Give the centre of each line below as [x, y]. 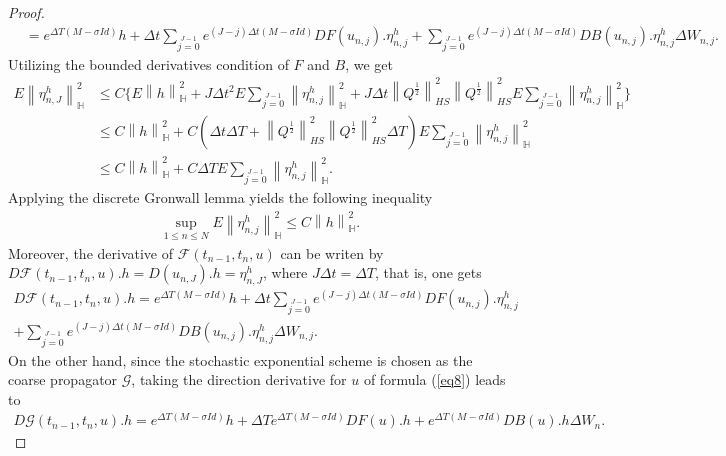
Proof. [26, 12]
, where [285, 272]
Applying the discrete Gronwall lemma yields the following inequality [220, 196]
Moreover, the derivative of [91, 252]
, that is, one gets [428, 272]
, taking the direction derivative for [239, 379]
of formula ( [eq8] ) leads [434, 379]
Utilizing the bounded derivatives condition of [148, 63]
